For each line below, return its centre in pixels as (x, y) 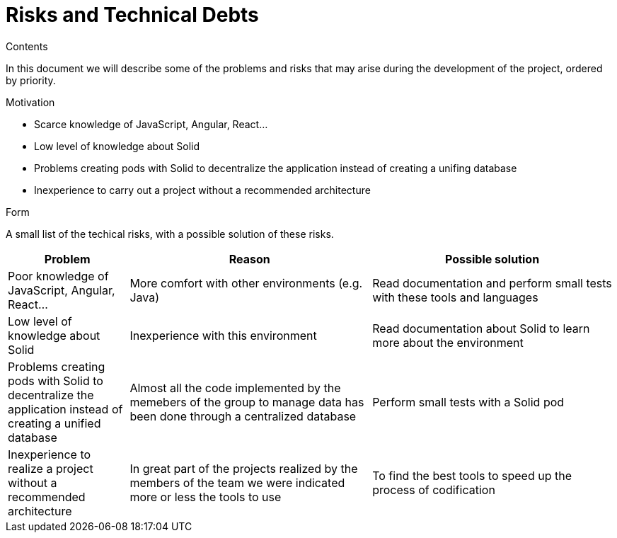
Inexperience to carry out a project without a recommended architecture (202, 190)
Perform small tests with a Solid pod (468, 402)
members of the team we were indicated (237, 482)
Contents (27, 46)
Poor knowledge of (58, 276)
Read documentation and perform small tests (492, 283)
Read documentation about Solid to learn (481, 328)
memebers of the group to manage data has (247, 402)
